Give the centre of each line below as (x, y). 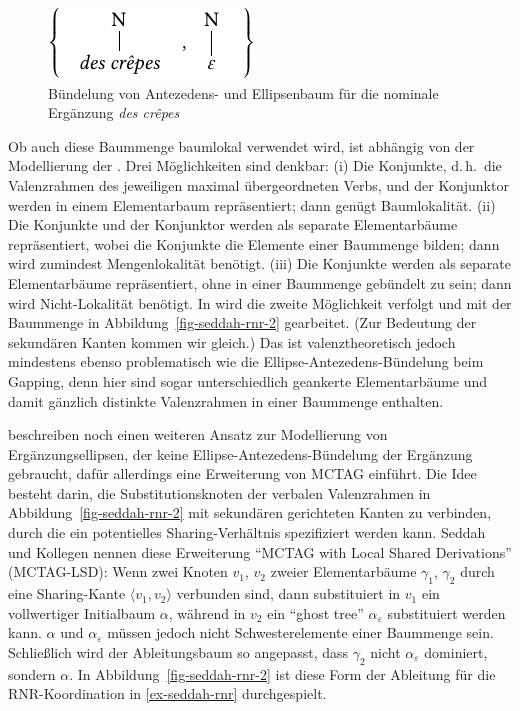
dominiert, (456, 651)
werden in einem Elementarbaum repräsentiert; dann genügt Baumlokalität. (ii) (252, 204)
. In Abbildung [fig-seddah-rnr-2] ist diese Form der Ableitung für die (282, 673)
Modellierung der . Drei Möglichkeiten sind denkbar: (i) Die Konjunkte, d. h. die (255, 165)
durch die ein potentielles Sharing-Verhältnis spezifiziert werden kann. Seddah (247, 532)
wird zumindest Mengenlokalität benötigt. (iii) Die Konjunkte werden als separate (260, 263)
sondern (32, 673)
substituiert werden (446, 612)
